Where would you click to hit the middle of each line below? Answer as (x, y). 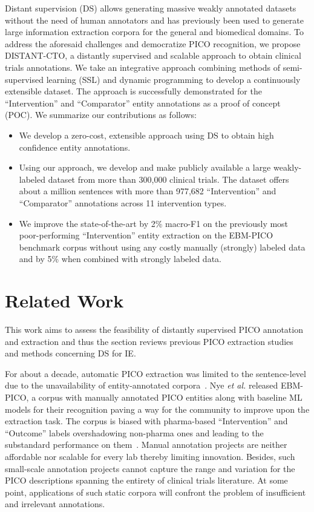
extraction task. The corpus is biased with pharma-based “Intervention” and (146, 421)
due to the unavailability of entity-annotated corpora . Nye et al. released (142, 385)
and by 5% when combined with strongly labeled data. (120, 259)
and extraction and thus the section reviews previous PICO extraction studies (149, 341)
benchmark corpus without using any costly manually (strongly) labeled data (162, 247)
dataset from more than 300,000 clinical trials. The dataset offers (168, 179)
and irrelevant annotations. (55, 504)
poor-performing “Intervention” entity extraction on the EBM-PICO (146, 235)
